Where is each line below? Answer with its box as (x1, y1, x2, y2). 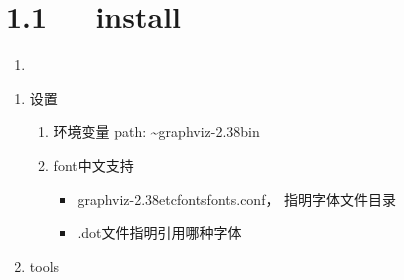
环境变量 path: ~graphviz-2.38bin (53, 121, 260, 142)
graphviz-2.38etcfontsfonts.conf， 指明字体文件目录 (77, 188, 397, 209)
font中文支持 (53, 154, 134, 175)
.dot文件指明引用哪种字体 (77, 222, 242, 243)
